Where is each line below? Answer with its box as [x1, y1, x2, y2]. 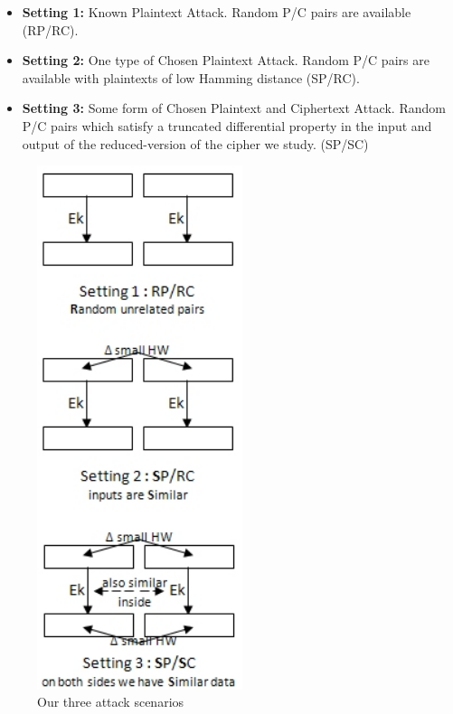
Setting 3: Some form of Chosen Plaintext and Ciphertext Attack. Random [22, 99, 446, 117]
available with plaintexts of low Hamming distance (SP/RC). [22, 68, 360, 87]
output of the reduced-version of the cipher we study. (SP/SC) [22, 134, 369, 153]
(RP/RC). [22, 20, 79, 39]
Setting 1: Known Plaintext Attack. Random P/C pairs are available [22, 3, 411, 21]
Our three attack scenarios [37, 692, 184, 711]
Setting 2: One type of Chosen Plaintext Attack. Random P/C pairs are [22, 51, 429, 70]
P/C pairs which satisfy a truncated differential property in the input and [22, 116, 432, 135]
